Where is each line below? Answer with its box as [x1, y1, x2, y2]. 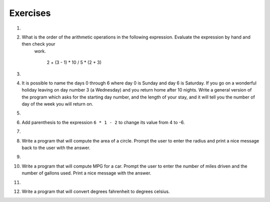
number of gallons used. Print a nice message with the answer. [21, 170, 151, 176]
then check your [21, 41, 55, 47]
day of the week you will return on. [21, 101, 93, 107]
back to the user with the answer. [21, 145, 90, 151]
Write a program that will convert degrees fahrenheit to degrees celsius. [21, 188, 170, 194]
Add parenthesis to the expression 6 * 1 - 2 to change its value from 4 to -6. [21, 119, 185, 125]
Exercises [9, 7, 51, 18]
